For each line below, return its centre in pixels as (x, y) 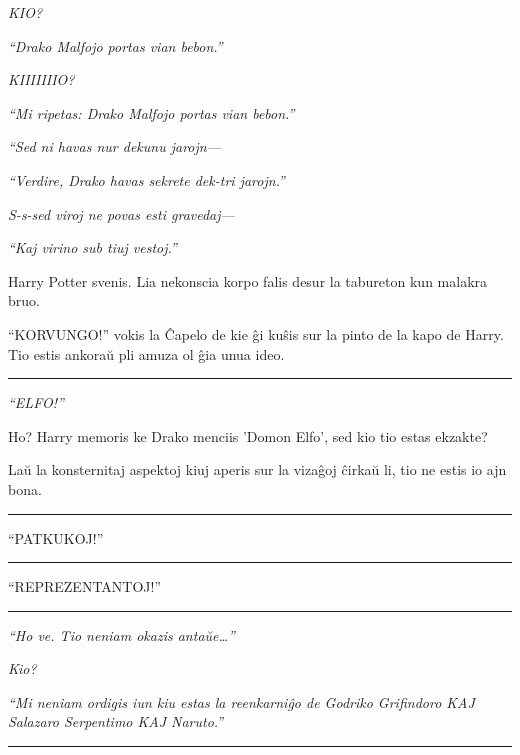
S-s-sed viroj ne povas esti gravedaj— (121, 213)
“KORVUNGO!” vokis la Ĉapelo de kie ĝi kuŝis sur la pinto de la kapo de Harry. (256, 333)
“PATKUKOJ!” (56, 537)
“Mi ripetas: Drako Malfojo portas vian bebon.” (151, 112)
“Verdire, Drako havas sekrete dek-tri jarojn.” (146, 179)
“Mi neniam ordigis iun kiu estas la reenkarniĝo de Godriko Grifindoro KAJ (241, 701)
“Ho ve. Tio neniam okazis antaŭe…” (121, 634)
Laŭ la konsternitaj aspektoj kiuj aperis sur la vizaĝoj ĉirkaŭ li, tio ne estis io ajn (257, 469)
